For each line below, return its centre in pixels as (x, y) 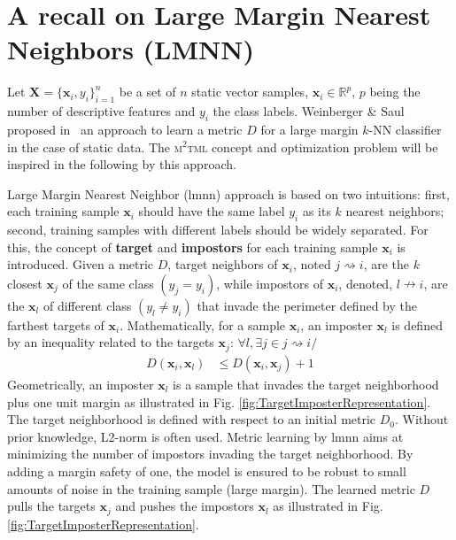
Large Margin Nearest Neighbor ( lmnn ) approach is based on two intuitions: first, (228, 193)
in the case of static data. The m (95, 147)
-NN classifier (405, 129)
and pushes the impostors (185, 506)
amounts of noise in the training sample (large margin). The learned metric (211, 488)
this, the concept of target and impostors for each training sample (193, 247)
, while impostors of (270, 283)
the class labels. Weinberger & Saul (309, 111)
